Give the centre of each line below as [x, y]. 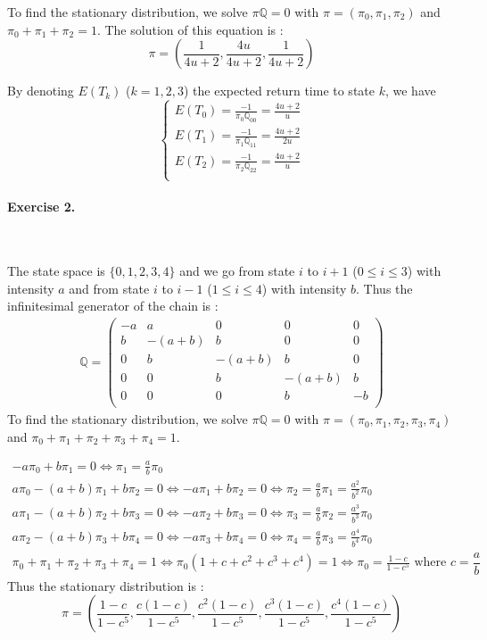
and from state [109, 288]
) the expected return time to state [279, 91]
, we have [410, 91]
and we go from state [237, 271]
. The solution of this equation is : [190, 29]
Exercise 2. [41, 207]
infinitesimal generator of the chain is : [113, 306]
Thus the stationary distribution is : [106, 585]
